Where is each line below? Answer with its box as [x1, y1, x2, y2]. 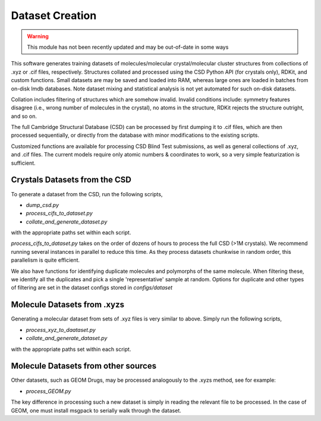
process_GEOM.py [26, 387, 71, 395]
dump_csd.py [26, 201, 59, 208]
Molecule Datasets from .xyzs [11, 300, 125, 310]
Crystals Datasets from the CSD [11, 175, 132, 185]
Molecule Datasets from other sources [11, 361, 157, 371]
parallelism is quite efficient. [11, 256, 80, 264]
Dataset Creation [11, 9, 97, 22]
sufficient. [11, 159, 36, 166]
